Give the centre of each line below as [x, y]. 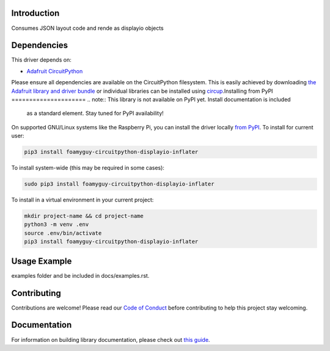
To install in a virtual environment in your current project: [82, 200]
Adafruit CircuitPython [55, 71]
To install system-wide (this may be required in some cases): [88, 168]
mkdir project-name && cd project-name [84, 216]
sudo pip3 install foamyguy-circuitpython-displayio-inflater [119, 184]
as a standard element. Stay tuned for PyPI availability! [95, 114]
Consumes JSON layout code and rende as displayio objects [88, 28]
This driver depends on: [41, 60]
